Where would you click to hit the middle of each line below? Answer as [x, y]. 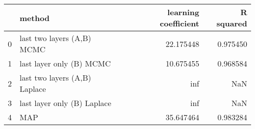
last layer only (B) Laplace [65, 103]
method [35, 18]
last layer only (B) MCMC [65, 63]
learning [183, 12]
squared [232, 23]
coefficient [179, 23]
